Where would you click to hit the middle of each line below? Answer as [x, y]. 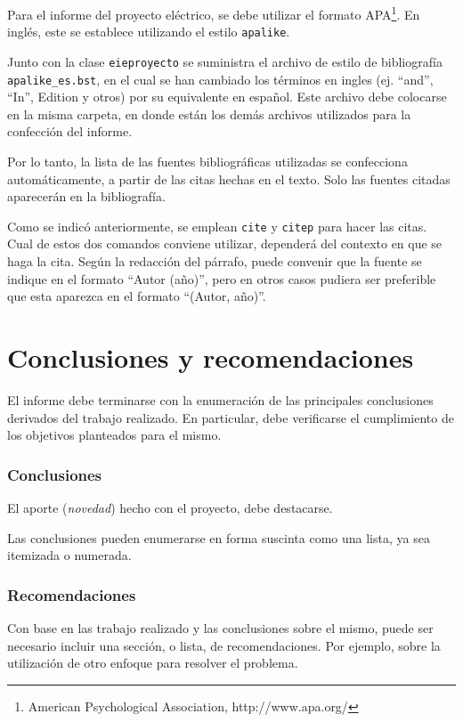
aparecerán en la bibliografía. [86, 196]
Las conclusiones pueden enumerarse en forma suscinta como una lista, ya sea [219, 537]
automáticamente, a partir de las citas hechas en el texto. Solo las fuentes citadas [229, 178]
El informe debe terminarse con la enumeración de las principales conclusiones [220, 399]
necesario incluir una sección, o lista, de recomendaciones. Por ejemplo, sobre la [224, 645]
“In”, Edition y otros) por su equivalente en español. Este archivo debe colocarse [227, 97]
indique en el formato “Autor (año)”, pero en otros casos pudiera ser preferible [222, 278]
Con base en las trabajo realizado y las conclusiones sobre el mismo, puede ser [220, 627]
